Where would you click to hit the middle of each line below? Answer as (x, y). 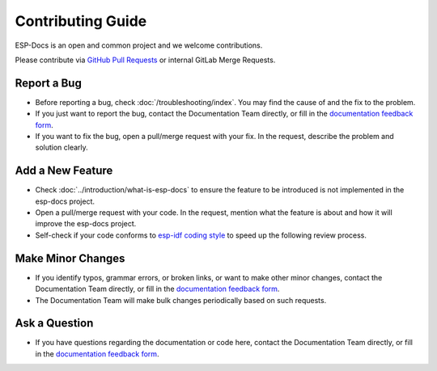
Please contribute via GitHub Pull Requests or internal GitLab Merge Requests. (145, 60)
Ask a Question (54, 323)
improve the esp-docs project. (86, 224)
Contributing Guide (81, 21)
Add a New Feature (64, 171)
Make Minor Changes (70, 258)
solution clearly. (62, 148)
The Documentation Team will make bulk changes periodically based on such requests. (181, 300)
